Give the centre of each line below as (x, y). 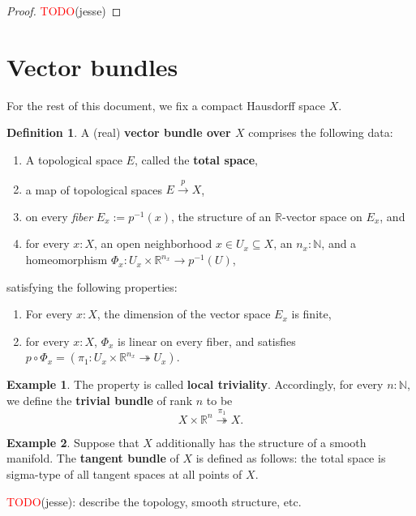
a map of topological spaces (94, 189)
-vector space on (322, 216)
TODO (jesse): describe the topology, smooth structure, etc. (154, 501)
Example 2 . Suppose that (73, 442)
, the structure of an (221, 216)
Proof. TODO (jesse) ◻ (64, 11)
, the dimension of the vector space (184, 314)
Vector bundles (92, 66)
